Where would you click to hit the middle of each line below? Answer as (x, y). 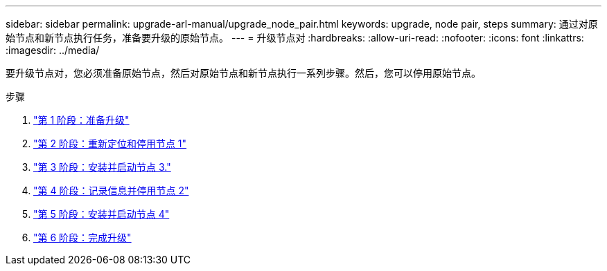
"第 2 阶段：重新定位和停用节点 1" (110, 143)
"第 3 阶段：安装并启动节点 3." (102, 167)
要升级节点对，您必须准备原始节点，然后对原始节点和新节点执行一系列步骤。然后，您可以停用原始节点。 (243, 73)
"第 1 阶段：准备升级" (81, 120)
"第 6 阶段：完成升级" (82, 237)
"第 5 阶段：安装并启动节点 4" (102, 214)
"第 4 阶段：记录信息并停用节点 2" (111, 190)
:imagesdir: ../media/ (53, 50)
